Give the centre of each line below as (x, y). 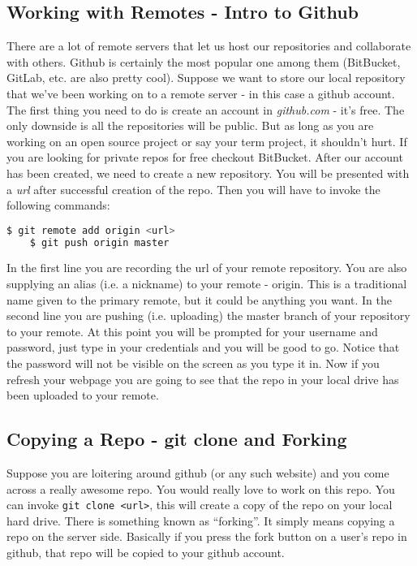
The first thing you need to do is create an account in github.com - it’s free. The (206, 109)
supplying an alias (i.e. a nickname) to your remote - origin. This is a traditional (207, 284)
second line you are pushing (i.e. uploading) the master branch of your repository (208, 315)
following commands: (58, 205)
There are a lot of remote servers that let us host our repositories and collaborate (209, 46)
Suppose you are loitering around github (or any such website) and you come (198, 473)
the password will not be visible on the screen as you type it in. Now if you (193, 363)
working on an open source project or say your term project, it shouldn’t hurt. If (207, 141)
